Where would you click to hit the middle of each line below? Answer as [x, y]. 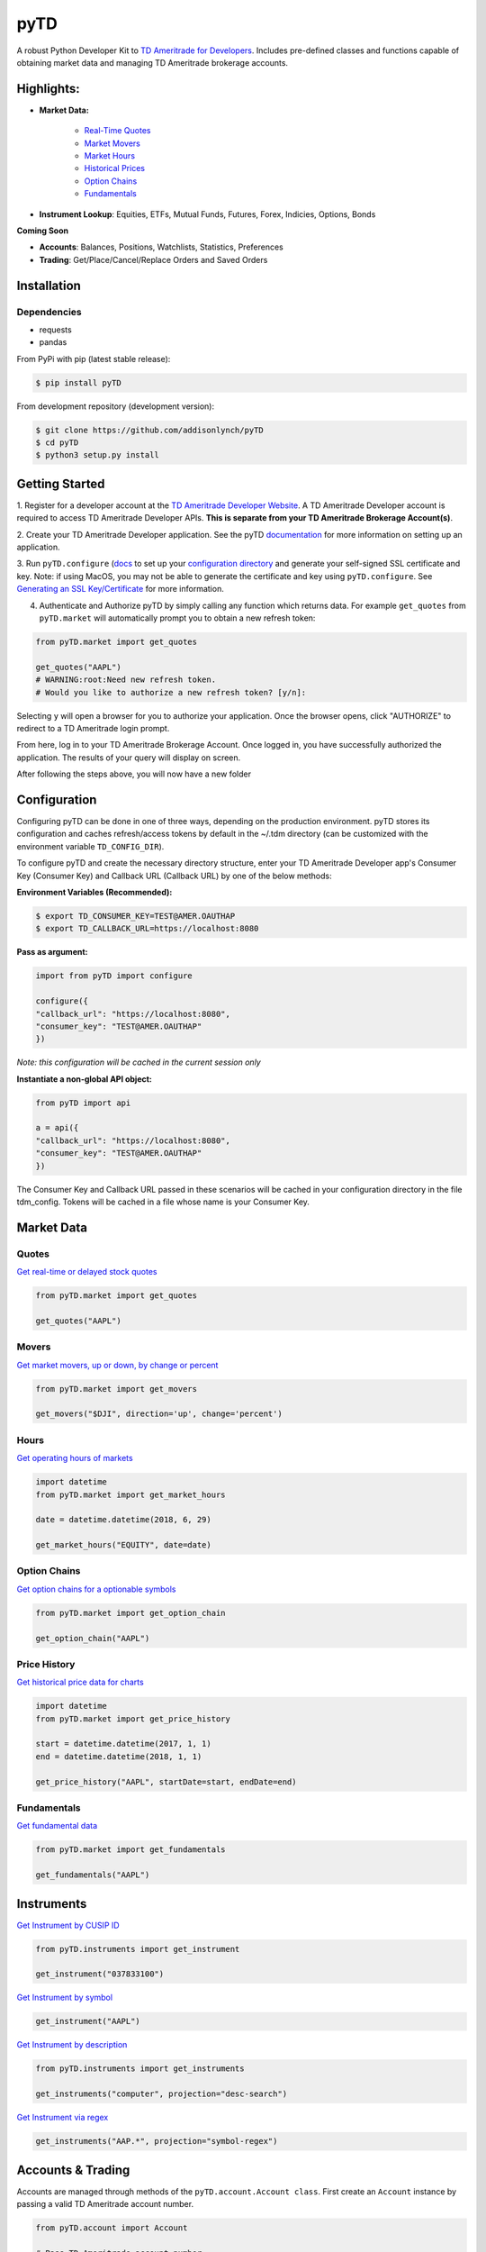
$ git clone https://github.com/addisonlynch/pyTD [150, 430]
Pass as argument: [52, 952]
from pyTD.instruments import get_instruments [140, 2069]
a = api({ [57, 1128]
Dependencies [49, 312]
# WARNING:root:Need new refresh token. [126, 680]
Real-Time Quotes [117, 131]
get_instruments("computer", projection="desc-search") [162, 2094]
